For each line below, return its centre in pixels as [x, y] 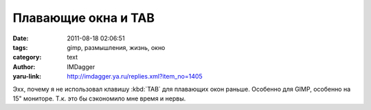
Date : [21, 38]
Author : [24, 67]
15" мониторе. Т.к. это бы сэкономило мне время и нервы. [99, 98]
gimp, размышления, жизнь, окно [116, 47]
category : [27, 57]
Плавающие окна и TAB [83, 18]
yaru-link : [27, 77]
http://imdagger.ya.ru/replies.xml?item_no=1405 [135, 77]
